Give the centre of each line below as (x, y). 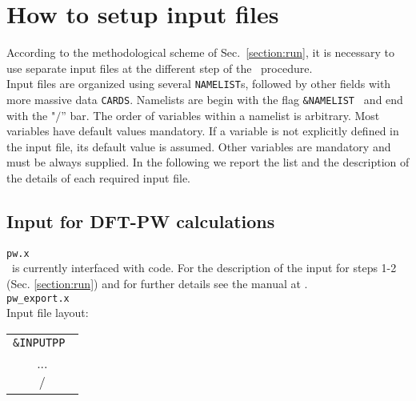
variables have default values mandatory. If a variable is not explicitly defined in (203, 131)
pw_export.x (38, 298)
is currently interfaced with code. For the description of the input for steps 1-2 (204, 268)
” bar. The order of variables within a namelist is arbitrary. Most (220, 115)
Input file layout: (48, 313)
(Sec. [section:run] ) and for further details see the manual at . (157, 284)
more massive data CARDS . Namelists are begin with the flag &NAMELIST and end (205, 99)
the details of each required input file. (99, 178)
